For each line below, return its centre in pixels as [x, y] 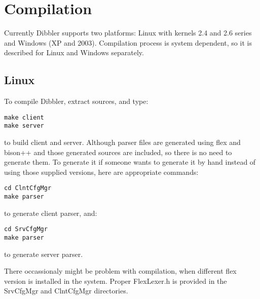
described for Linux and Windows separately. [74, 52]
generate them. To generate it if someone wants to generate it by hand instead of [130, 162]
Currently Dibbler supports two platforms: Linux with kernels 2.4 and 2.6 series [128, 33]
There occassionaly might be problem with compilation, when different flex [120, 271]
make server [24, 126]
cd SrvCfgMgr [26, 229]
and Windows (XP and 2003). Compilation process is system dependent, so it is [128, 42]
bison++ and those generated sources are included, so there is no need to [118, 152]
